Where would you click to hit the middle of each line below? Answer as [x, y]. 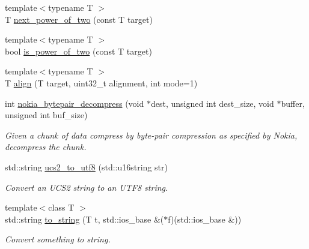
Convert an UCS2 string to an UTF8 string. [87, 187]
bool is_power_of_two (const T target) [78, 51]
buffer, [293, 103]
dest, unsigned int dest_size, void [212, 103]
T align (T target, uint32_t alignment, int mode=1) [101, 82]
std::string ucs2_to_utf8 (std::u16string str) [86, 166]
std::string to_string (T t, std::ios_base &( [84, 219]
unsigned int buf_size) [46, 115]
